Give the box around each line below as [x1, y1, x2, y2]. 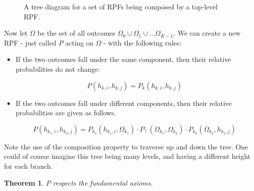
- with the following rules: [103, 37, 182, 48]
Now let [4, 28, 28, 38]
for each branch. [4, 160, 53, 171]
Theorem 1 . [4, 177, 44, 188]
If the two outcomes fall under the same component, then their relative [15, 54, 231, 64]
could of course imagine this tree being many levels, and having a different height [4, 151, 251, 161]
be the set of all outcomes [37, 28, 115, 38]
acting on [65, 37, 94, 48]
